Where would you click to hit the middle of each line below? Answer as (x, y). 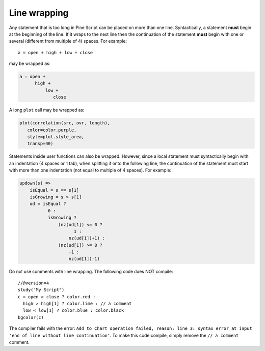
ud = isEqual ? (48, 204)
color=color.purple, (52, 130)
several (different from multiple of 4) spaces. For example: (68, 41)
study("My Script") (41, 290)
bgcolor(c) (31, 317)
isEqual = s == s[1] (54, 190)
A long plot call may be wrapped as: (47, 110)
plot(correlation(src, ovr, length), (65, 123)
